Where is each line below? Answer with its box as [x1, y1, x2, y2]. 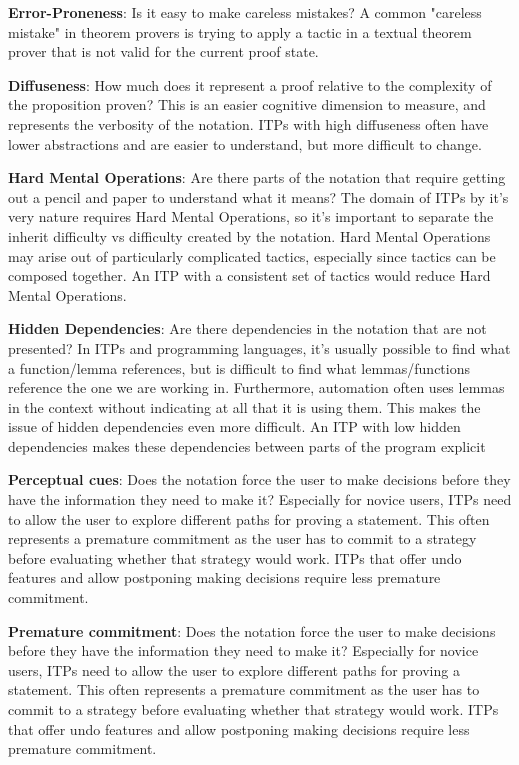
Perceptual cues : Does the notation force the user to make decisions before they [8, 469, 511, 490]
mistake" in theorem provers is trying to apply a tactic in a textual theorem [8, 21, 472, 42]
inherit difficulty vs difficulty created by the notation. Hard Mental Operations [8, 225, 491, 246]
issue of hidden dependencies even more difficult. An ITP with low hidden [8, 416, 461, 437]
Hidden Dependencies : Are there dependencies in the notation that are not [8, 318, 487, 339]
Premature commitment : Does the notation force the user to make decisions [8, 620, 496, 641]
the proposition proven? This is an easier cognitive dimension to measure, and [8, 94, 486, 115]
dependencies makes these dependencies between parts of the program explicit [8, 435, 486, 456]
